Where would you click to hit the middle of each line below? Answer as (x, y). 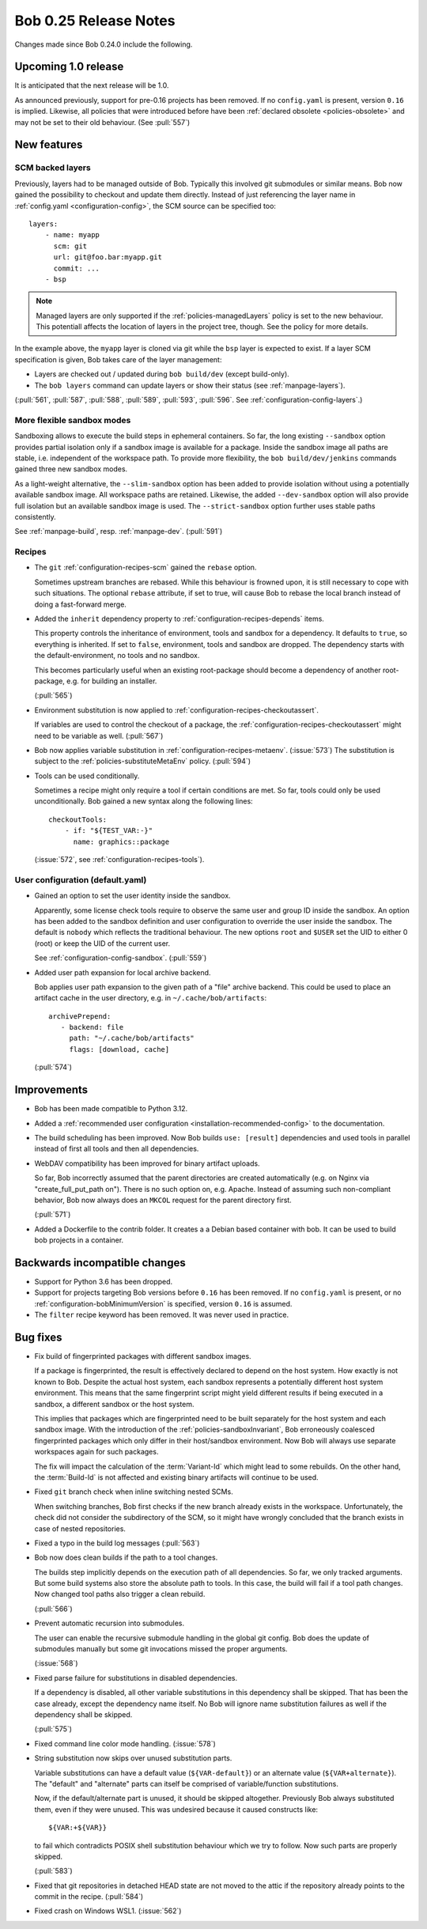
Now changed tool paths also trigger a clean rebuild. (120, 1594)
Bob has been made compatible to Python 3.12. (111, 1109)
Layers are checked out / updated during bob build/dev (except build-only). (162, 374)
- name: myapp (72, 235)
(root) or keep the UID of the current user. (102, 943)
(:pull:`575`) (53, 1729)
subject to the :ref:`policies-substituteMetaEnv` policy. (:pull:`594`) (143, 761)
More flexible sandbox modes (73, 420)
